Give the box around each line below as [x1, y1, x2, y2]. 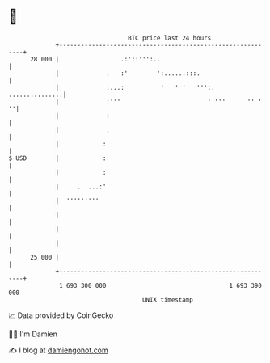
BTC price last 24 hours [128, 34, 212, 42]
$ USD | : [8, 154, 107, 163]
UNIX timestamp [141, 295, 194, 304]
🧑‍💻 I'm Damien [8, 329, 58, 339]
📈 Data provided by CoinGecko [8, 310, 114, 320]
